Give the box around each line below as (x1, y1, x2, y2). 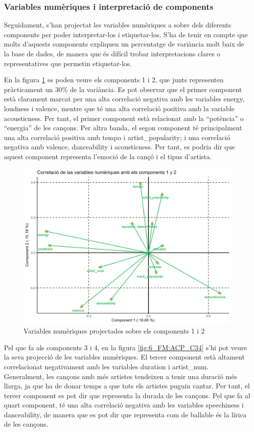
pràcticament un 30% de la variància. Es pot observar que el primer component (4, 84, 242, 94)
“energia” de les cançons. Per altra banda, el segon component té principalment (4, 122, 242, 133)
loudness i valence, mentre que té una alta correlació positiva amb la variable (4, 103, 235, 113)
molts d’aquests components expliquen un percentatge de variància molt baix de (4, 39, 244, 49)
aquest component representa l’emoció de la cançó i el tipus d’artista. (4, 151, 212, 161)
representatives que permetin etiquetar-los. (4, 58, 132, 68)
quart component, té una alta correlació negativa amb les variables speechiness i (4, 400, 244, 410)
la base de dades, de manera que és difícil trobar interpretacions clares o (4, 48, 220, 58)
